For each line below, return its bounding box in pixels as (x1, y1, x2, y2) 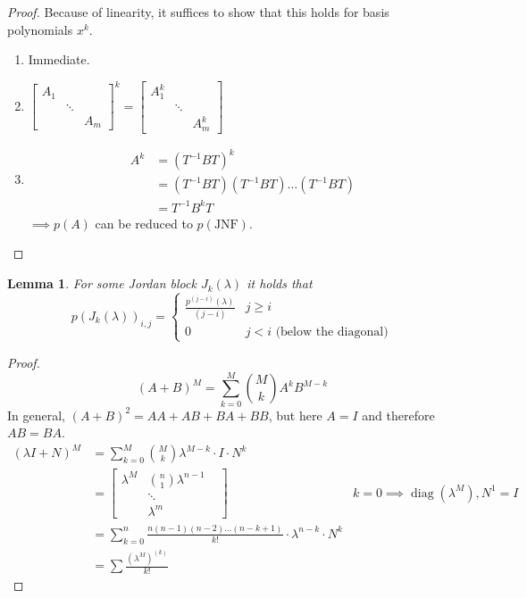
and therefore (362, 405, 435, 424)
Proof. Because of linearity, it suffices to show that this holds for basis (7, 3, 389, 21)
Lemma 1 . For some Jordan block (7, 274, 197, 293)
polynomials (7, 20, 73, 38)
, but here (268, 405, 322, 424)
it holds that (247, 274, 313, 293)
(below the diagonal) (275, 325, 389, 338)
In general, (7, 405, 65, 424)
